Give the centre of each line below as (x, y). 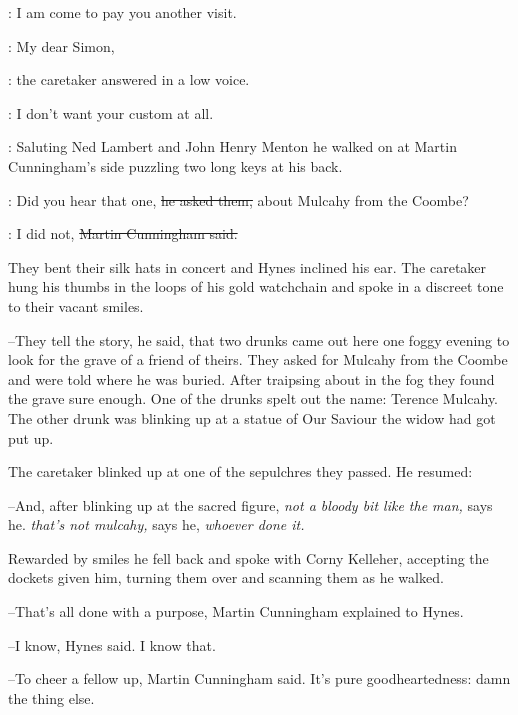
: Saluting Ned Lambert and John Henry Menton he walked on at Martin (232, 146)
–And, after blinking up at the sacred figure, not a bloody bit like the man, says (250, 504)
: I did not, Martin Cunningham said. (123, 233)
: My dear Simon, (61, 45)
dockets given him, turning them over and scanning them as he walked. (226, 577)
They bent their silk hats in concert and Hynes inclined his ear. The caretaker (247, 266)
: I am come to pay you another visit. (122, 12)
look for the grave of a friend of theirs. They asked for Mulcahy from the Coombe (258, 359)
